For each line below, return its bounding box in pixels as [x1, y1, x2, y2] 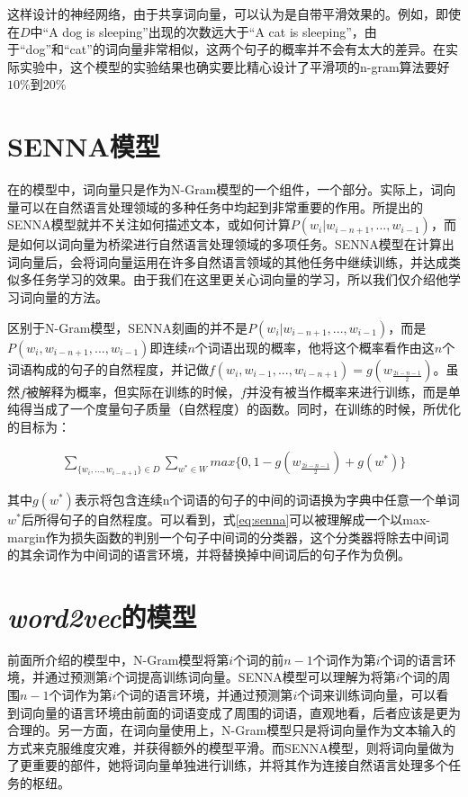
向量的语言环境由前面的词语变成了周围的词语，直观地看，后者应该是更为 [31, 703, 461, 721]
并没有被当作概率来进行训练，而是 [246, 381, 448, 400]
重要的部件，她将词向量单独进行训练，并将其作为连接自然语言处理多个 [31, 756, 448, 775]
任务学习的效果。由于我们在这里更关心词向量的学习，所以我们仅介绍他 [31, 270, 448, 289]
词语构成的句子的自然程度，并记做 [7, 359, 209, 378]
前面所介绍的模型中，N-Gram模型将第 [7, 649, 229, 668]
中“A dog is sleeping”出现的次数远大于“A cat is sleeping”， [30, 22, 364, 40]
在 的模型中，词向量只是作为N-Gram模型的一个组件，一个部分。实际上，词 [7, 180, 444, 199]
